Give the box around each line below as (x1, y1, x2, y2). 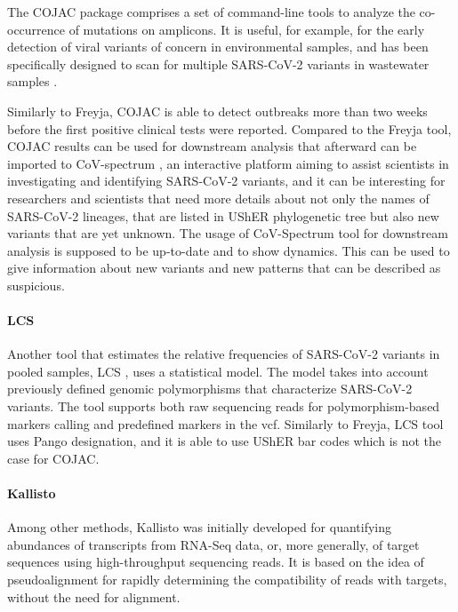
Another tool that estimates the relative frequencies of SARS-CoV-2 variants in (7, 345, 440, 363)
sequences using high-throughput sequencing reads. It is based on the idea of (7, 552, 424, 571)
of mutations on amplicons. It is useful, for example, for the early (68, 20, 425, 38)
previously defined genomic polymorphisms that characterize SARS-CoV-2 (7, 379, 413, 398)
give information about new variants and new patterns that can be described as (7, 258, 441, 277)
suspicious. (7, 275, 65, 294)
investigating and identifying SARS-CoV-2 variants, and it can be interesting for (7, 171, 446, 190)
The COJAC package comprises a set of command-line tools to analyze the (7, 3, 415, 20)
